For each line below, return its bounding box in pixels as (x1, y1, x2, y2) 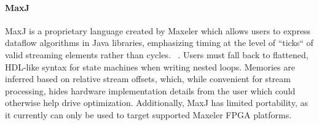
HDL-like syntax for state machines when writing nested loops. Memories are (5, 60, 295, 73)
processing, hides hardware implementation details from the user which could (5, 84, 296, 97)
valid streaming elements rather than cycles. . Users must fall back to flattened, (5, 48, 309, 61)
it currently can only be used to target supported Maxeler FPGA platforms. (5, 108, 292, 121)
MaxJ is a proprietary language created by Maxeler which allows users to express (5, 24, 311, 37)
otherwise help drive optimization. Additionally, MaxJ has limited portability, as (5, 96, 308, 109)
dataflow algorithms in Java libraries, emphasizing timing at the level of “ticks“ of (5, 36, 313, 49)
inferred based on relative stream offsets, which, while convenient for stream (5, 72, 291, 85)
